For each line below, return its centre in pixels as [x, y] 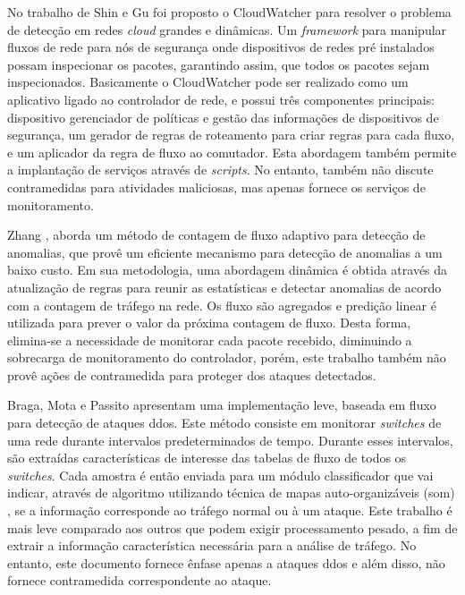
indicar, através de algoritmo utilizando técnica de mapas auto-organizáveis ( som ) [231, 493]
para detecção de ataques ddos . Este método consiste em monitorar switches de [224, 423]
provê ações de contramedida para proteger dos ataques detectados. [192, 374]
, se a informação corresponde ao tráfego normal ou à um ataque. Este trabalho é [230, 510]
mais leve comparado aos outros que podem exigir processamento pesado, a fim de [232, 527]
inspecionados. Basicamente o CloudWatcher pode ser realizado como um [208, 82]
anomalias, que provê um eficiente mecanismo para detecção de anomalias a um [225, 252]
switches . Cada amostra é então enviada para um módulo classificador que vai [220, 475]
